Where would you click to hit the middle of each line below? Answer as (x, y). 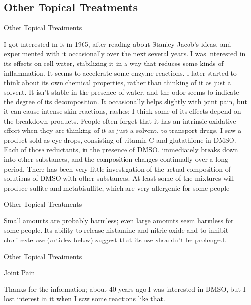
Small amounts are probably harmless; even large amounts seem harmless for (119, 220)
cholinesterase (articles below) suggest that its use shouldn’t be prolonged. (115, 240)
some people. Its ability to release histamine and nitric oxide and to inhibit (116, 230)
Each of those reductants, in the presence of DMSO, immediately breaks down (121, 149)
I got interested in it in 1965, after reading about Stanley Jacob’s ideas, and (118, 44)
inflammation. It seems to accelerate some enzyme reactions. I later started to (120, 73)
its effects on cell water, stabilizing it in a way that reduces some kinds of (114, 63)
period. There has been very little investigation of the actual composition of (117, 168)
